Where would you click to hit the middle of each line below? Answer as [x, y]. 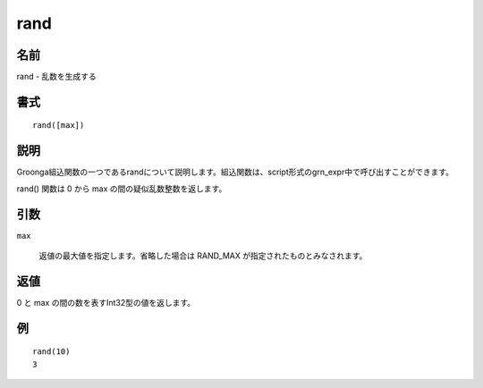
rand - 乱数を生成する [57, 77]
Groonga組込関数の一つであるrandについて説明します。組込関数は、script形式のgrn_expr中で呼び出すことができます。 [235, 172]
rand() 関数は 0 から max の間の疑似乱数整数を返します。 [122, 189]
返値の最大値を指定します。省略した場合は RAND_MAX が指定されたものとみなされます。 [203, 256]
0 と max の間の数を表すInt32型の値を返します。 [106, 302]
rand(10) [51, 352]
